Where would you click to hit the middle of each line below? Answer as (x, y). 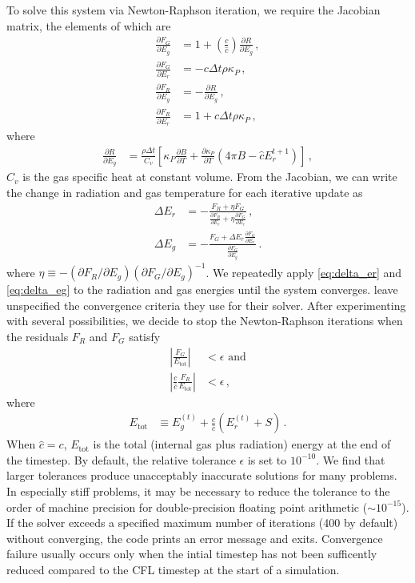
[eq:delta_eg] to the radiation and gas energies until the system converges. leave (202, 289)
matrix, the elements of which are (89, 25)
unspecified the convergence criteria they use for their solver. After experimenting (206, 305)
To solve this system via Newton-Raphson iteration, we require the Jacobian (194, 10)
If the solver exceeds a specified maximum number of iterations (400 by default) (202, 523)
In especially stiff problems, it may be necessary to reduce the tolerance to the (198, 491)
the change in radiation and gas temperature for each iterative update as (185, 192)
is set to (267, 459)
